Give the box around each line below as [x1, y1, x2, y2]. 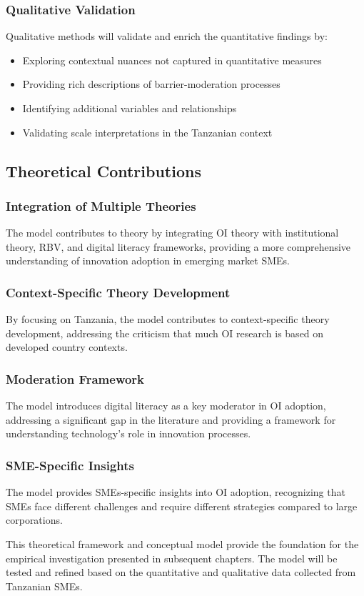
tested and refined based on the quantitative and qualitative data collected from [6, 565, 356, 580]
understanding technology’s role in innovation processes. [6, 426, 251, 441]
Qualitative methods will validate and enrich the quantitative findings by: [6, 29, 328, 44]
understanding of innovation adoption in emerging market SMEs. [6, 253, 290, 268]
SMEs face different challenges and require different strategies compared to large [6, 498, 358, 513]
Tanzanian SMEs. [6, 578, 83, 593]
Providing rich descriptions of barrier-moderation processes [22, 76, 280, 91]
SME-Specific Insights [6, 456, 134, 474]
